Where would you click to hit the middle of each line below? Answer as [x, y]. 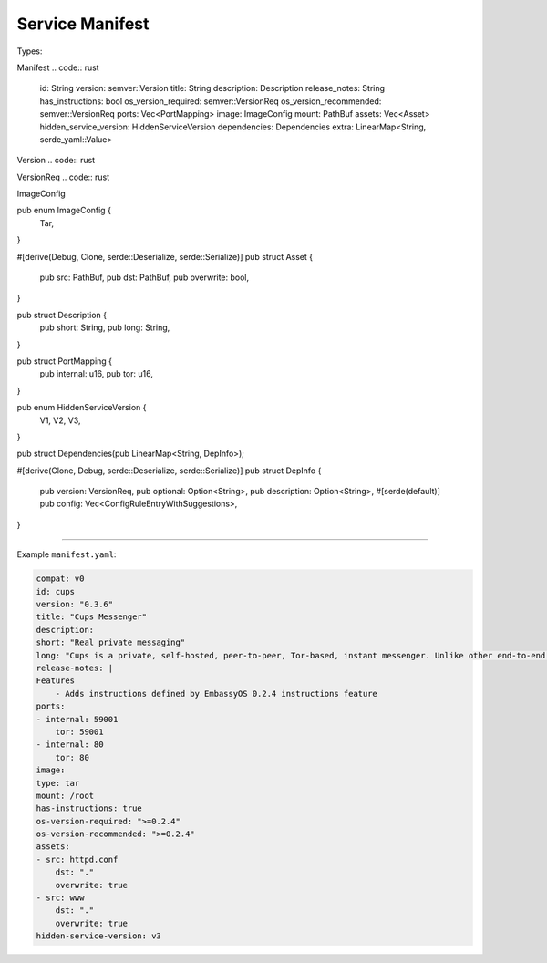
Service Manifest [83, 24]
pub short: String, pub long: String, [105, 327]
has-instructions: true [89, 808]
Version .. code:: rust [56, 160]
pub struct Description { [62, 315]
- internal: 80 [70, 745]
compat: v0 [60, 579]
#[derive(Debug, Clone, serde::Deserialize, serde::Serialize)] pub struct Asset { [165, 256]
